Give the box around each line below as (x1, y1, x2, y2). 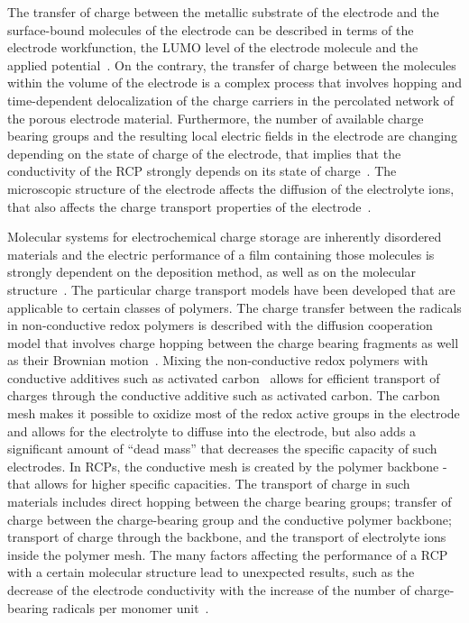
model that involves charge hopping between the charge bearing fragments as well (7, 333, 459, 352)
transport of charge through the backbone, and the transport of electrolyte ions (7, 527, 446, 546)
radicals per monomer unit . (52, 598, 209, 617)
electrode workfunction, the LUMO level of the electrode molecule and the (7, 38, 418, 57)
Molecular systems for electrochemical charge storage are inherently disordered (7, 227, 442, 246)
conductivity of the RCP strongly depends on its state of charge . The (7, 161, 397, 180)
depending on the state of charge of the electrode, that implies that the (7, 143, 401, 162)
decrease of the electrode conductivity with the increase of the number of (7, 581, 410, 599)
